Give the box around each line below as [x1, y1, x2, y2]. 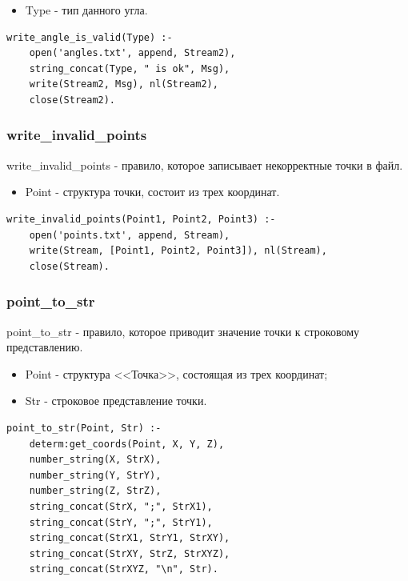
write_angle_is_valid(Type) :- [6, 31, 173, 43]
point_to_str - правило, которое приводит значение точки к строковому [6, 323, 360, 339]
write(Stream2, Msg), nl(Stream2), [29, 78, 218, 90]
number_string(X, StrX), [29, 454, 162, 466]
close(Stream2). [29, 94, 116, 106]
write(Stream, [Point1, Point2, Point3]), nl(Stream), [29, 245, 327, 257]
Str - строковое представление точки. [25, 392, 207, 409]
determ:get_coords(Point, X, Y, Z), [29, 438, 225, 450]
